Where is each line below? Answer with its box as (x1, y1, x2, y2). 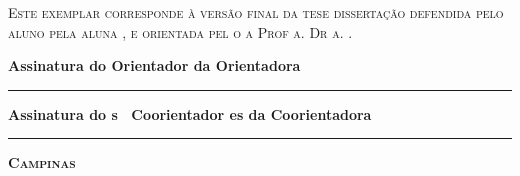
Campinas (8, 152, 76, 173)
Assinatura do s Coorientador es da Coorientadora (8, 103, 372, 124)
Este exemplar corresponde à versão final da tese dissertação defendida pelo (8, 2, 504, 22)
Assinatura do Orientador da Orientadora (8, 55, 301, 76)
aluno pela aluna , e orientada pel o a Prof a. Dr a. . (8, 21, 353, 42)
